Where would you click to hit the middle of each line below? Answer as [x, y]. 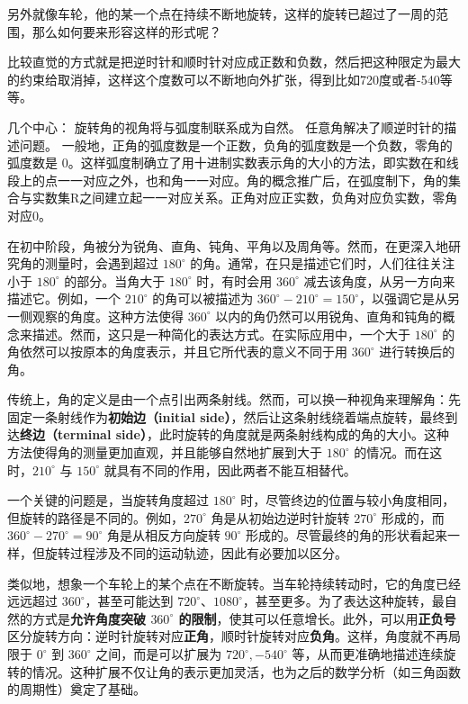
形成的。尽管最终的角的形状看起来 [347, 535]
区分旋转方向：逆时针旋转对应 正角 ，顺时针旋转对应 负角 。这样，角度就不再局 [234, 636]
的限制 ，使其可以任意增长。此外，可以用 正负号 [317, 618]
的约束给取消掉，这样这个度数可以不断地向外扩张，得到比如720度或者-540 [224, 79]
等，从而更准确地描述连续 [368, 654]
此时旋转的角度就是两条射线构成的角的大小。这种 [304, 434]
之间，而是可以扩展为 [159, 654]
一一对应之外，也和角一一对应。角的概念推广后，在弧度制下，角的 [252, 180]
